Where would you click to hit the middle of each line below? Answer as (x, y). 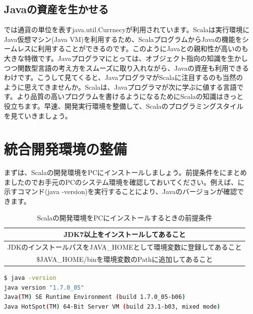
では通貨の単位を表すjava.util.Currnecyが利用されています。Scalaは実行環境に (127, 29)
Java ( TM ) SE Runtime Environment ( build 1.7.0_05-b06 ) (95, 297)
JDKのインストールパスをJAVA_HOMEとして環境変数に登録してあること (125, 247)
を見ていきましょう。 (38, 115)
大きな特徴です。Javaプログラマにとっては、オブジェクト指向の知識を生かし (126, 58)
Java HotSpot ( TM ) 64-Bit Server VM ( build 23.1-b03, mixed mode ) (112, 306)
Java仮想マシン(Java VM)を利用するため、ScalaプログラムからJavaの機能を (123, 39)
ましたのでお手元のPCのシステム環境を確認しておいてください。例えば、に (124, 182)
